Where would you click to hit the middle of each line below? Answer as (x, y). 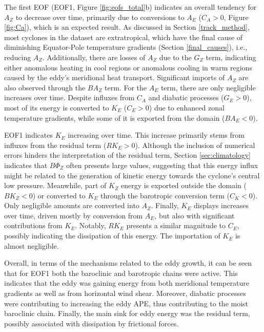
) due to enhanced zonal (187, 107)
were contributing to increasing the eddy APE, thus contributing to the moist (126, 303)
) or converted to (59, 195)
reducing (18, 57)
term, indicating (231, 57)
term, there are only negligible (208, 87)
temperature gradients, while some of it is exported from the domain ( (115, 117)
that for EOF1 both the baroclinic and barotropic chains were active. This (121, 273)
